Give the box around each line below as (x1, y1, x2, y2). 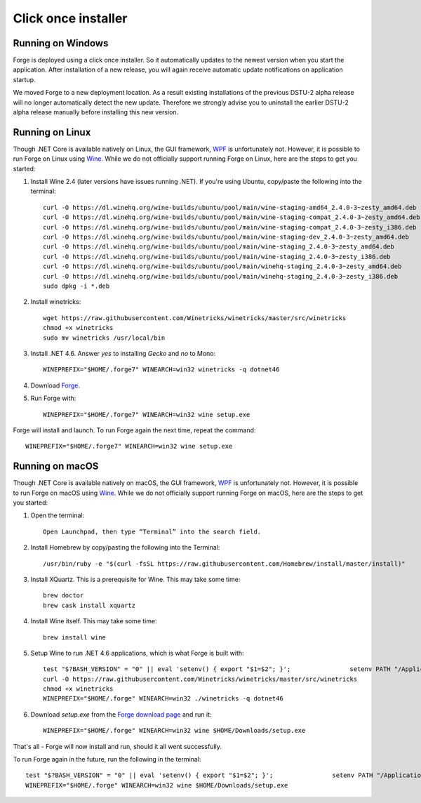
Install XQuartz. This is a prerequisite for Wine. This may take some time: (30, 575, 241, 583)
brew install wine (43, 633, 107, 642)
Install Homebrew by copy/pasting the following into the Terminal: (30, 543, 220, 552)
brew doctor (43, 592, 84, 599)
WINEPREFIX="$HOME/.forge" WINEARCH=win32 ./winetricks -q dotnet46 (43, 695, 283, 703)
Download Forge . (30, 381, 81, 390)
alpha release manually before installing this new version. (13, 108, 179, 117)
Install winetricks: (30, 298, 81, 306)
